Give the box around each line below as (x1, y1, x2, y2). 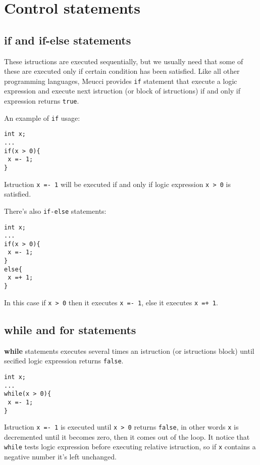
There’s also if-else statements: (4, 205, 107, 216)
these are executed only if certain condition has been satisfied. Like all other (4, 66, 240, 76)
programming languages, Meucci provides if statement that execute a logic (4, 75, 237, 86)
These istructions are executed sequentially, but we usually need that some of (4, 56, 243, 66)
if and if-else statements (4, 32, 131, 48)
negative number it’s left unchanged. (4, 451, 117, 462)
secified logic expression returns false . (4, 355, 124, 366)
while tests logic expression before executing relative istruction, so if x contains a (4, 441, 256, 452)
